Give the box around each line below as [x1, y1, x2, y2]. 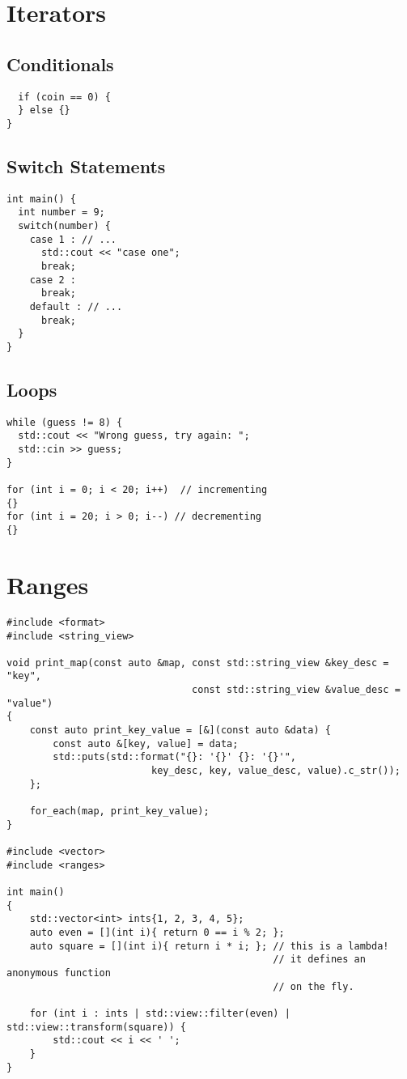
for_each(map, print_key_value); [29, 805, 210, 818]
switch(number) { [18, 220, 111, 232]
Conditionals [6, 51, 114, 76]
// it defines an [273, 954, 366, 966]
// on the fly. [273, 980, 354, 992]
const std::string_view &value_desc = [192, 684, 401, 696]
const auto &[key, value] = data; [53, 737, 239, 750]
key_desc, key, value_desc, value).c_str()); [151, 765, 401, 777]
